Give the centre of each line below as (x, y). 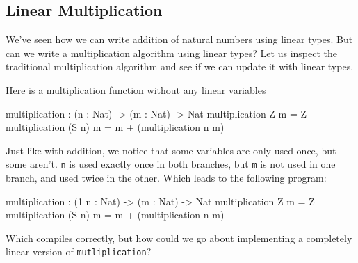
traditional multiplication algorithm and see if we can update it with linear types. (180, 66)
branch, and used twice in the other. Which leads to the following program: (166, 178)
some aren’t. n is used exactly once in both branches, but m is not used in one (171, 164)
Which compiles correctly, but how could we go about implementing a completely (179, 238)
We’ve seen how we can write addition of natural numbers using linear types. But (179, 39)
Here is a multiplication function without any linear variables (136, 89)
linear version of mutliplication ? (79, 252)
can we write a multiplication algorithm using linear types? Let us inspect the (171, 53)
